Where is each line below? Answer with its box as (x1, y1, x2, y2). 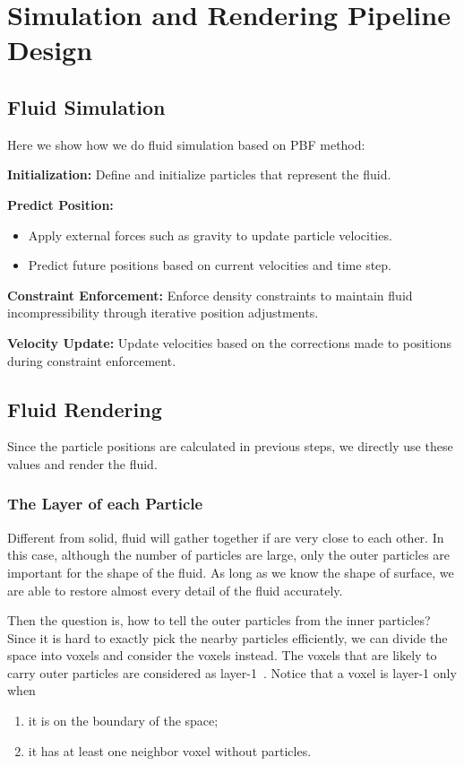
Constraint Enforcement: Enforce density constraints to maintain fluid (7, 285, 413, 304)
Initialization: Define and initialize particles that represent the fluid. (7, 165, 391, 184)
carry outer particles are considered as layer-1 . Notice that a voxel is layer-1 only (7, 663, 457, 682)
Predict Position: (7, 195, 114, 213)
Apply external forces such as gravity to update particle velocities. (28, 225, 392, 244)
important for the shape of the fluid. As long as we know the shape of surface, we (7, 562, 454, 581)
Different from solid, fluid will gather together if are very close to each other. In (7, 527, 444, 546)
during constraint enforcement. (7, 351, 176, 370)
